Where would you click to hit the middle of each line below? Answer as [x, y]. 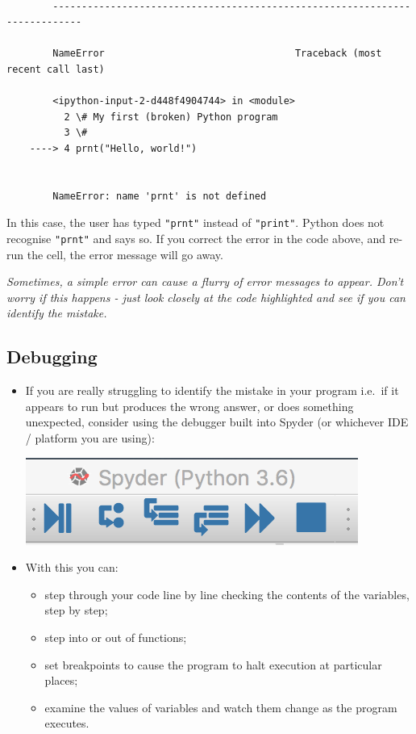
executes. [67, 723]
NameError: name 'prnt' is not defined [160, 196]
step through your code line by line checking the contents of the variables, [227, 594]
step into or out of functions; [116, 637]
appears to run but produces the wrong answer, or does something [189, 406]
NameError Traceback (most [217, 54]
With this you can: [72, 567]
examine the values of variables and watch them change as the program [221, 707]
